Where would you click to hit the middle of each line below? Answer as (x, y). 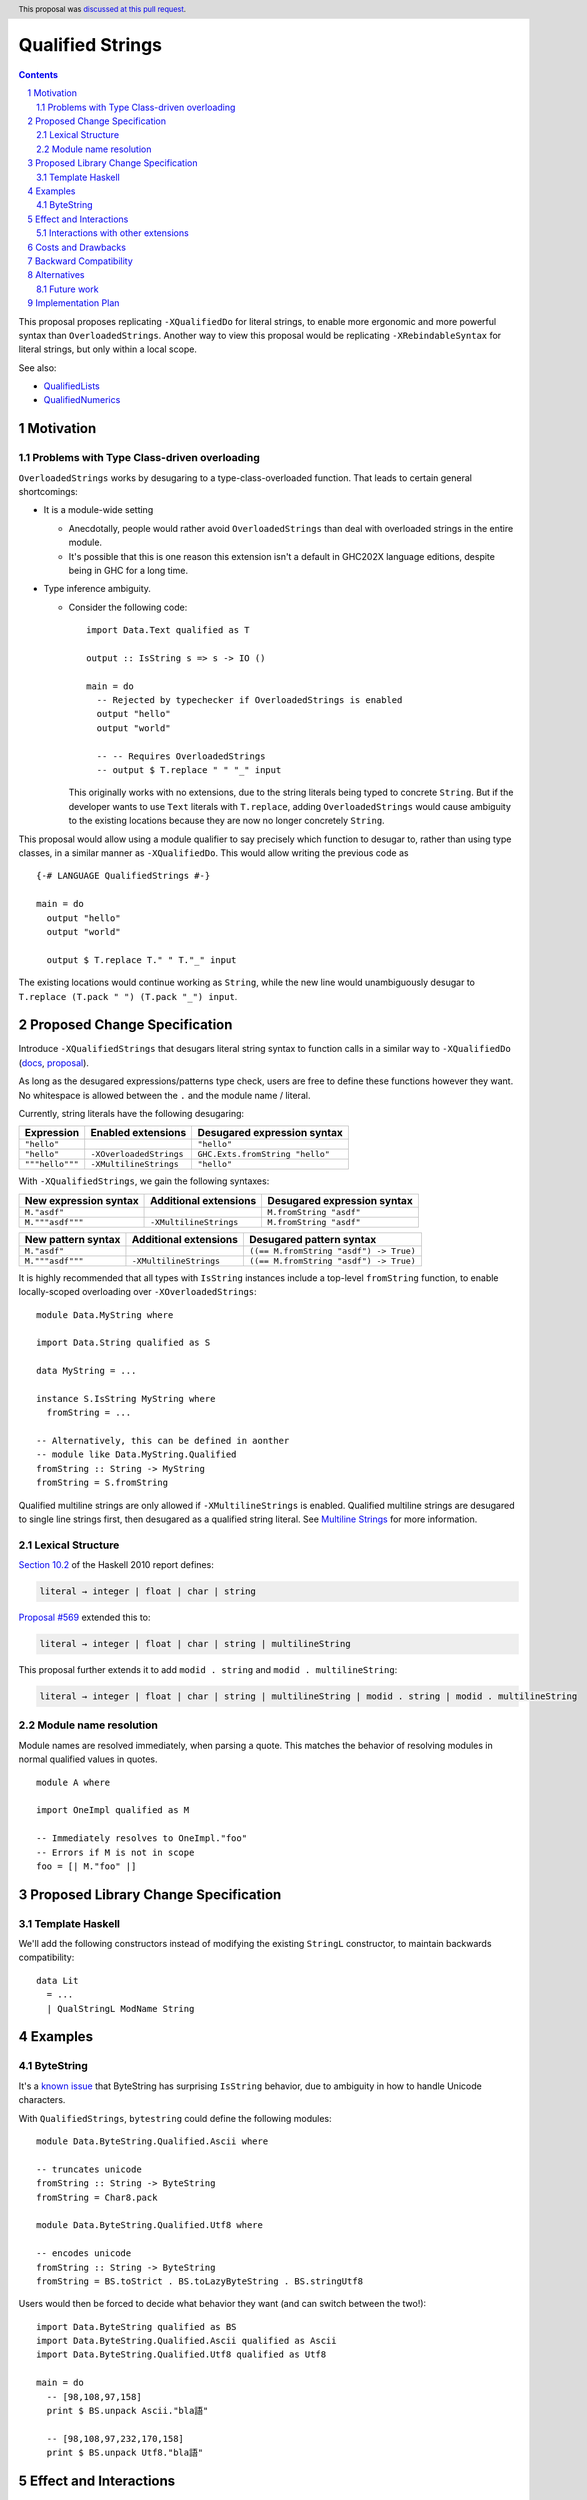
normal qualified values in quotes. (88, 1759)
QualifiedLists (71, 386)
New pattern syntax (72, 1239)
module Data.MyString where (105, 1314)
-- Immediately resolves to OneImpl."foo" (142, 1838)
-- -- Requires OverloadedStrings (181, 756)
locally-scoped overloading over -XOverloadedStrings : (137, 1292)
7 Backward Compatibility (80, 261)
